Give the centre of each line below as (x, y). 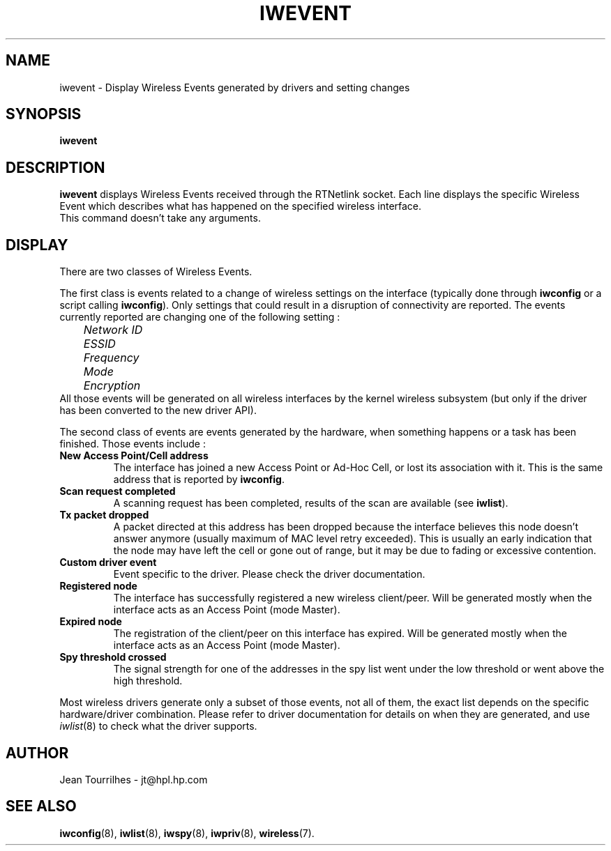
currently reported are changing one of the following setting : (200, 317)
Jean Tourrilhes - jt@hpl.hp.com (134, 779)
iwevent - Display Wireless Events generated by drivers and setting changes (235, 87)
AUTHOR (37, 753)
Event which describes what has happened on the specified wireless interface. (241, 206)
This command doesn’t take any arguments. (160, 218)
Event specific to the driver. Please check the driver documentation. (269, 574)
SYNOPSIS (44, 114)
